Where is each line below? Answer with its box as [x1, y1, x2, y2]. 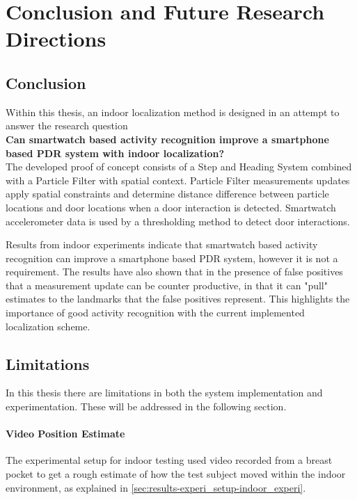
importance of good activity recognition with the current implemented [6, 305, 305, 320]
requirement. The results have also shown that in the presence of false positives [6, 264, 343, 279]
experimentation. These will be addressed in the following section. [6, 399, 287, 414]
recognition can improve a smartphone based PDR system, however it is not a [6, 250, 338, 265]
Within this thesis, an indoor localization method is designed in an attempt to [6, 104, 340, 119]
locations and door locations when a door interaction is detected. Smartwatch [6, 200, 336, 214]
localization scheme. [6, 318, 90, 333]
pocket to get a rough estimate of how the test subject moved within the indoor [6, 467, 346, 481]
